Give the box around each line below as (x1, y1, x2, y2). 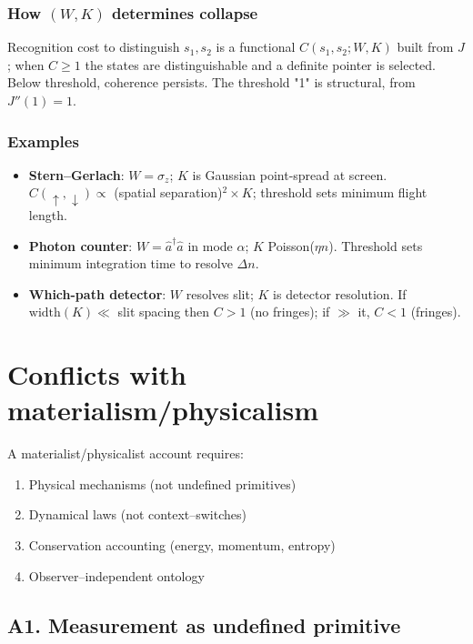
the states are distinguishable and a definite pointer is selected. (85, 55, 436, 74)
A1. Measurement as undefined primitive (7, 610, 401, 639)
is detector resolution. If (273, 284, 407, 303)
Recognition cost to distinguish (7, 37, 180, 56)
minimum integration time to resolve (28, 254, 233, 273)
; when (7, 55, 45, 74)
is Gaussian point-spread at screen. (192, 165, 387, 184)
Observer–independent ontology (28, 566, 205, 585)
